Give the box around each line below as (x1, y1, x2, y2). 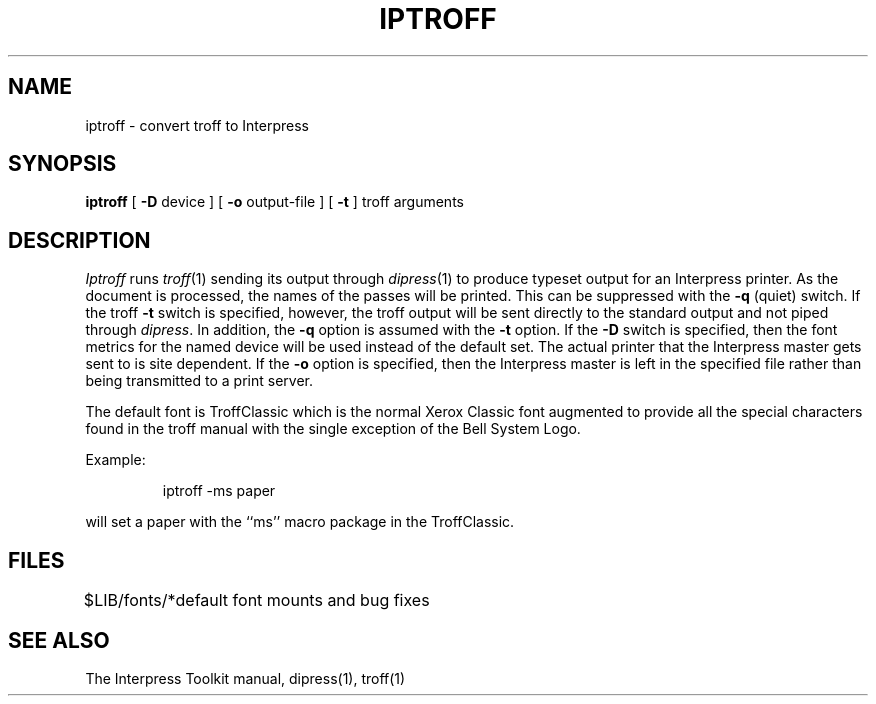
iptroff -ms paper (162, 482, 276, 500)
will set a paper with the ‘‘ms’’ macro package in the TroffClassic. (85, 513, 515, 531)
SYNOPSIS (8, 151, 117, 177)
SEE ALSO (8, 627, 110, 653)
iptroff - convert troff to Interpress (85, 116, 309, 134)
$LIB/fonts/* (83, 590, 176, 611)
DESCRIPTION (8, 227, 151, 253)
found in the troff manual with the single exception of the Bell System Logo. (85, 420, 581, 438)
